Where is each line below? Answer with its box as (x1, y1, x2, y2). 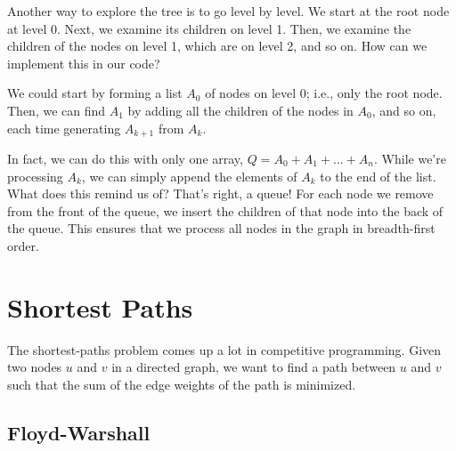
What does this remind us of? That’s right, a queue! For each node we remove (7, 184, 434, 203)
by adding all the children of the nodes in (127, 101, 354, 119)
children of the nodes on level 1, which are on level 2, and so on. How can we (7, 36, 427, 55)
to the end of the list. (320, 166, 436, 185)
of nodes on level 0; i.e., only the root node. (205, 84, 443, 102)
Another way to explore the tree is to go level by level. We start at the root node (7, 2, 450, 20)
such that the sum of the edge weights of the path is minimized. (7, 374, 356, 393)
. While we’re (374, 149, 446, 168)
